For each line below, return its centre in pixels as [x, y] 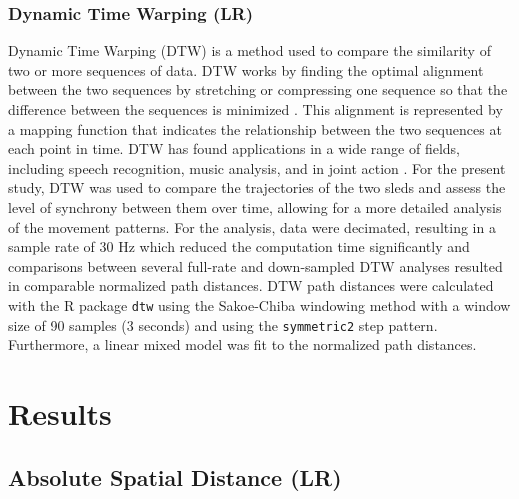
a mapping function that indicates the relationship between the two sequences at [255, 128]
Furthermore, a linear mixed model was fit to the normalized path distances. [242, 344]
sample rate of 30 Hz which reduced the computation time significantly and [239, 246]
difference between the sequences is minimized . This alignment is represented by [255, 109]
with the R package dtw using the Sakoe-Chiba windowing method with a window [259, 304]
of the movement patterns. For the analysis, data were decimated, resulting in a [252, 226]
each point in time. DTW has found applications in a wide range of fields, [234, 148]
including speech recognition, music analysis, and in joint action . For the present [257, 167]
